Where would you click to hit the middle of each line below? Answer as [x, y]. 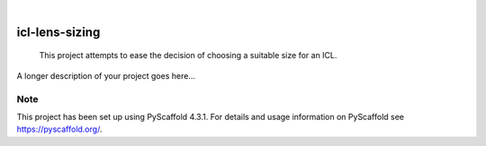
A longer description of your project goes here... [106, 75]
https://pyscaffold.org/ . [59, 129]
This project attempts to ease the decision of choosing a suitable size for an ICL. [188, 56]
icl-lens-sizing [58, 32]
